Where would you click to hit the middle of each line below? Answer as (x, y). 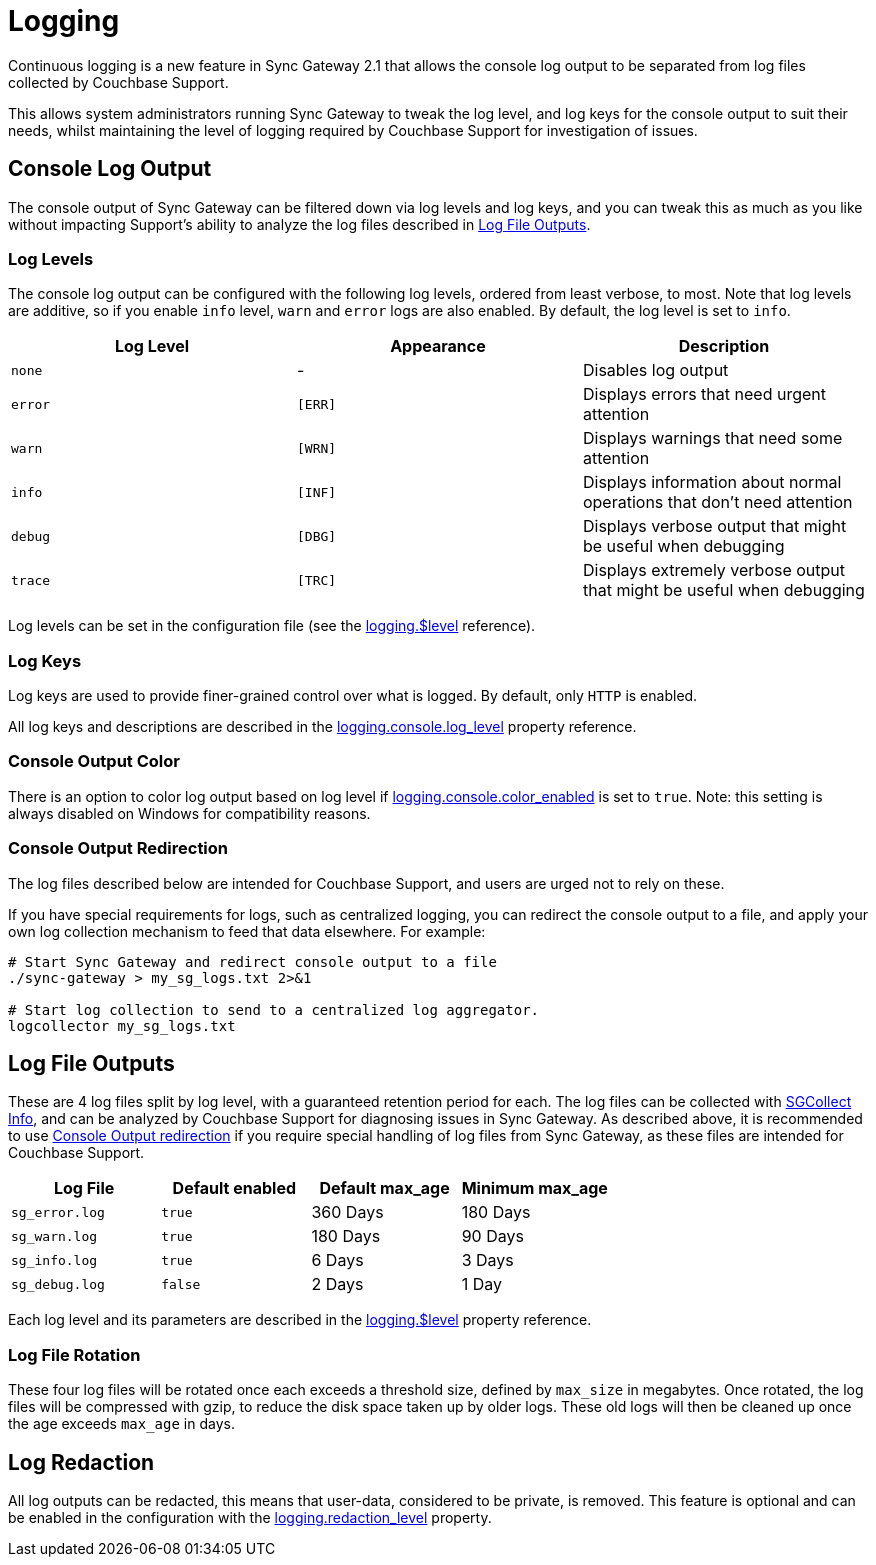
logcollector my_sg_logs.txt (122, 1025)
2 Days (337, 1284)
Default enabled (234, 1188)
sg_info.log (54, 1260)
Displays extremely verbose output (714, 570)
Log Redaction (81, 1462)
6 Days (337, 1260)
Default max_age (384, 1188)
